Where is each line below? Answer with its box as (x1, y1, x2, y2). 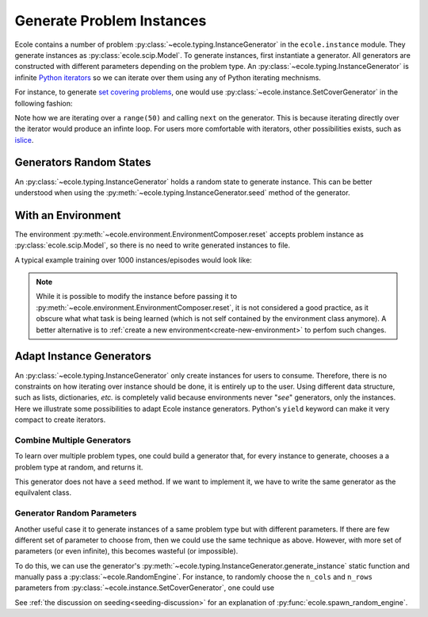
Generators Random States (14, 155, 151, 170)
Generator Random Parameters (14, 508, 137, 519)
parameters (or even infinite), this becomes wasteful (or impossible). (14, 546, 239, 556)
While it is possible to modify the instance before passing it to (36, 292, 238, 301)
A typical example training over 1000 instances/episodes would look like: (14, 255, 253, 265)
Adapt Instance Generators (14, 350, 152, 363)
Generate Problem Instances (14, 12, 207, 29)
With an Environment (14, 209, 121, 222)
